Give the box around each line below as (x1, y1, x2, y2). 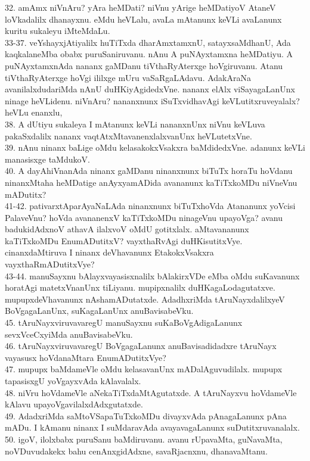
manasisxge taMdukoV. (5, 152, 90, 165)
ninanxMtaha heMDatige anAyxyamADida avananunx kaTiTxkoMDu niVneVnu (5, 176, 297, 188)
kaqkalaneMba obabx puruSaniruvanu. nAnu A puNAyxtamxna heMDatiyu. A (5, 48, 293, 60)
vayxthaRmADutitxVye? (5, 258, 95, 270)
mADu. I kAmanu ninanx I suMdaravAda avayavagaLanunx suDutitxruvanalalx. (5, 421, 300, 434)
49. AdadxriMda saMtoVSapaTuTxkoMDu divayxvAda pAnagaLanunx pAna (5, 409, 287, 422)
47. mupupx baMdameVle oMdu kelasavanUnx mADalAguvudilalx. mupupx (5, 363, 283, 375)
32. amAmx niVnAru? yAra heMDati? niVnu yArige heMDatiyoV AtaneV (5, 1, 276, 13)
